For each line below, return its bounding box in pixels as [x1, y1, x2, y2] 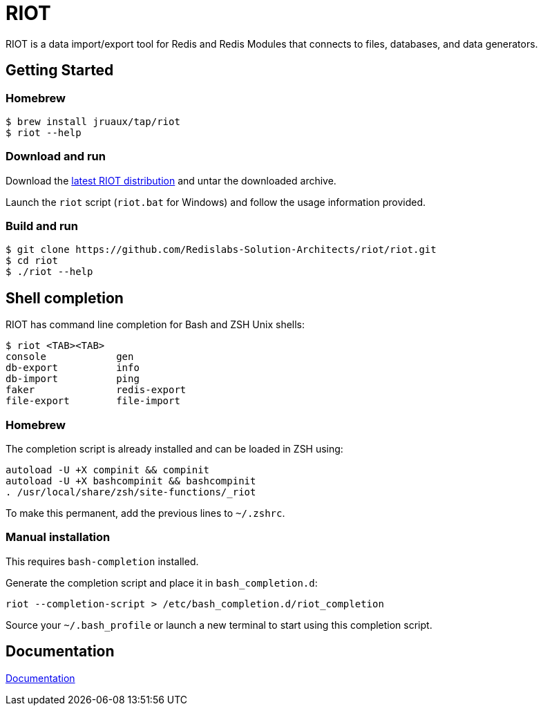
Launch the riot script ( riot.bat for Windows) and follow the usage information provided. [6, 196, 426, 208]
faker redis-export [6, 384, 187, 396]
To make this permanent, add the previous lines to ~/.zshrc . [6, 507, 285, 520]
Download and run [6, 149, 106, 164]
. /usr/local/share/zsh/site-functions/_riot [6, 486, 256, 498]
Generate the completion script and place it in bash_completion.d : [6, 576, 318, 589]
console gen [6, 351, 134, 363]
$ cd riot [6, 255, 58, 267]
